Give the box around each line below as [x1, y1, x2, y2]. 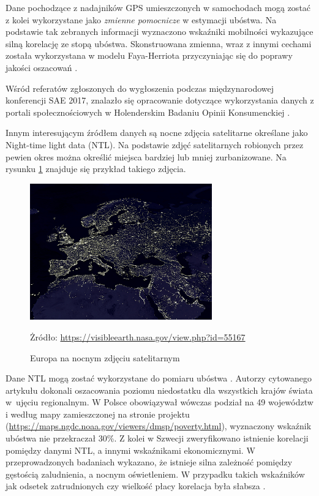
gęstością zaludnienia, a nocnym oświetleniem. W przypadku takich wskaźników [6, 467, 305, 480]
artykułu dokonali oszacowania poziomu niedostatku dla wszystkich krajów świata [6, 383, 313, 396]
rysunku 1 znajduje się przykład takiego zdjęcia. [6, 162, 186, 175]
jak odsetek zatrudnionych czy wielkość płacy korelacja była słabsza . [6, 479, 266, 492]
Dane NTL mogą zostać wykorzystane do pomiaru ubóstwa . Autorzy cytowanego [6, 372, 312, 385]
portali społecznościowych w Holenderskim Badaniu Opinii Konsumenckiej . [6, 105, 290, 118]
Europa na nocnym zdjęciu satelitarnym [30, 351, 180, 364]
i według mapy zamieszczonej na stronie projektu [6, 407, 190, 420]
